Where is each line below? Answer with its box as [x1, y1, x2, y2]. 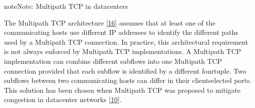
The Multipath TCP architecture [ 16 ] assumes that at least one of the [4, 17, 216, 27]
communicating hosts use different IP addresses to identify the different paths [4, 27, 238, 37]
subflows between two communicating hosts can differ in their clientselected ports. [4, 75, 252, 85]
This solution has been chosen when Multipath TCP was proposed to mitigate [4, 84, 241, 95]
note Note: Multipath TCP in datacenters [4, 1, 128, 11]
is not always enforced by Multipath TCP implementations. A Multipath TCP [4, 46, 241, 56]
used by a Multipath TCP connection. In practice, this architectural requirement [4, 36, 248, 47]
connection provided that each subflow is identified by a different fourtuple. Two [4, 65, 247, 76]
